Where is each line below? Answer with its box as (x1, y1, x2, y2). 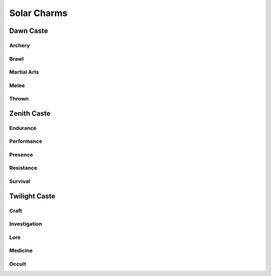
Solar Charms (9, 8, 68, 19)
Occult (9, 260, 26, 267)
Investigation (9, 220, 42, 227)
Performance (9, 138, 43, 145)
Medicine (9, 247, 33, 254)
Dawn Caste (9, 27, 48, 35)
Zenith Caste (9, 109, 51, 118)
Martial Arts (9, 69, 40, 76)
